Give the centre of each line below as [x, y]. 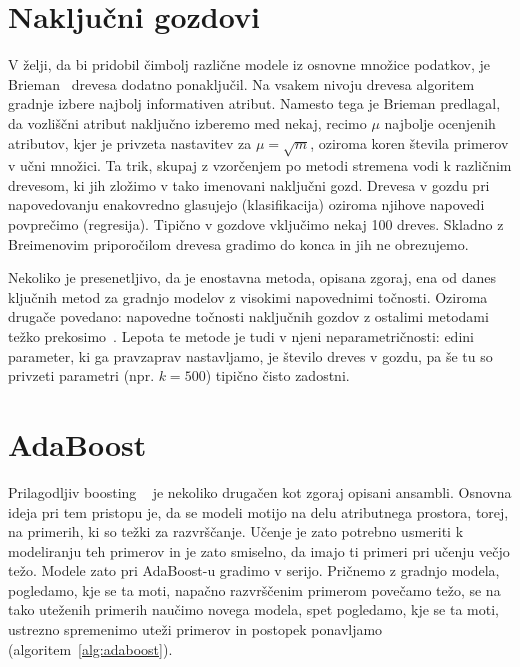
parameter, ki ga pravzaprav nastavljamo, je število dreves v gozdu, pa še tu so [250, 355]
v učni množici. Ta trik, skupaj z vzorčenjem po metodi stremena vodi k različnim [260, 165]
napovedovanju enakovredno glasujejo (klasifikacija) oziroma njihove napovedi [246, 204]
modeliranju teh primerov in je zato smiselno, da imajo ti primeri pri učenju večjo [259, 550]
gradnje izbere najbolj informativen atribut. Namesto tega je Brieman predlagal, [254, 103]
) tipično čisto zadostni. [277, 375]
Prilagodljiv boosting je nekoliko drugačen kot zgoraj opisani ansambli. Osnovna [260, 491]
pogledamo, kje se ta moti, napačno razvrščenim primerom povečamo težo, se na [254, 589]
